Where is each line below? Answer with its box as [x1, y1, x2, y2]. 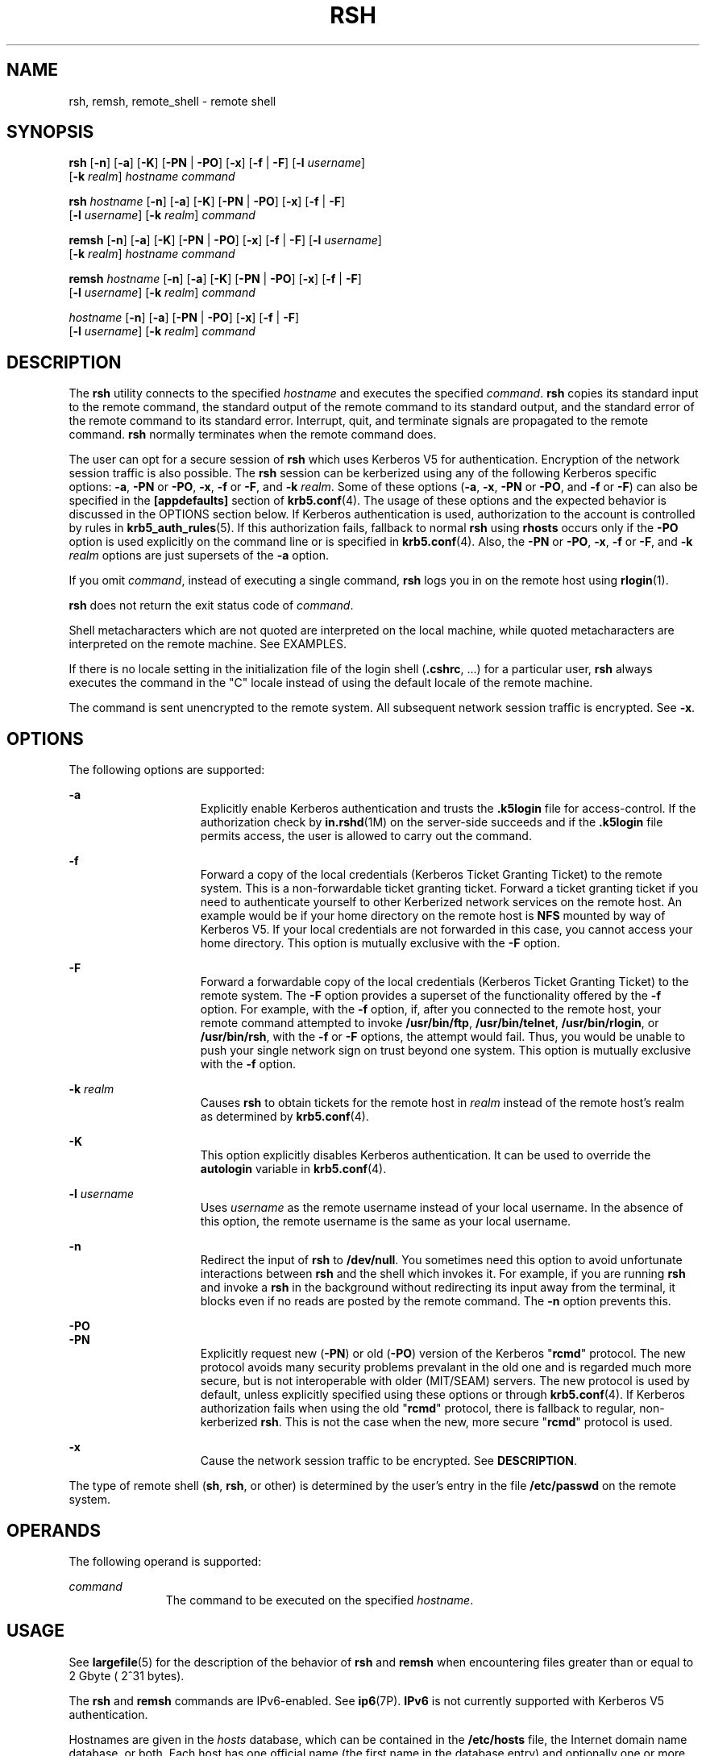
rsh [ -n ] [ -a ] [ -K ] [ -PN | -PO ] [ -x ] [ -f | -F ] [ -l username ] [69, 156, 366, 170]
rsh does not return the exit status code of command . [69, 598, 354, 613]
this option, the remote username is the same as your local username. [200, 1214, 571, 1229]
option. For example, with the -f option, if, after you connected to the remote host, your [200, 1002, 662, 1017]
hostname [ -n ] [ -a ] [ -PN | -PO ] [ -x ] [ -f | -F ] [69, 310, 300, 325]
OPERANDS [6, 1520, 101, 1541]
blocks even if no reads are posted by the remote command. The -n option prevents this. [200, 1294, 671, 1309]
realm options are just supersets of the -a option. [69, 548, 329, 563]
